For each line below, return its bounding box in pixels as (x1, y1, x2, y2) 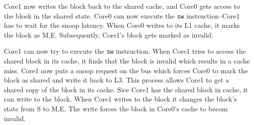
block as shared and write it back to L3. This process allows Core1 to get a (4, 75, 230, 85)
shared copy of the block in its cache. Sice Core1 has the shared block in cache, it (4, 84, 248, 94)
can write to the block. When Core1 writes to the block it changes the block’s (4, 94, 237, 104)
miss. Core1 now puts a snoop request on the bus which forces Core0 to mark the (4, 65, 248, 75)
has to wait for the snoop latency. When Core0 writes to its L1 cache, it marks (4, 20, 240, 30)
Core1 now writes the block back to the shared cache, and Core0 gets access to (4, 1, 240, 11)
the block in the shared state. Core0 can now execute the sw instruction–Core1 (4, 10, 240, 21)
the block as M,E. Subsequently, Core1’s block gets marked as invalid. (4, 29, 214, 40)
